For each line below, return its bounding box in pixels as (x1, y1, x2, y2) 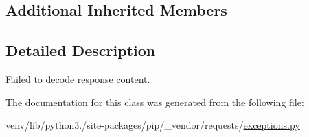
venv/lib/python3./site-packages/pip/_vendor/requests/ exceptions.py (5, 118, 300, 132)
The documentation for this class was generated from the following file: (5, 95, 304, 109)
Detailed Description (5, 40, 156, 61)
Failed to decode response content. (5, 71, 150, 86)
